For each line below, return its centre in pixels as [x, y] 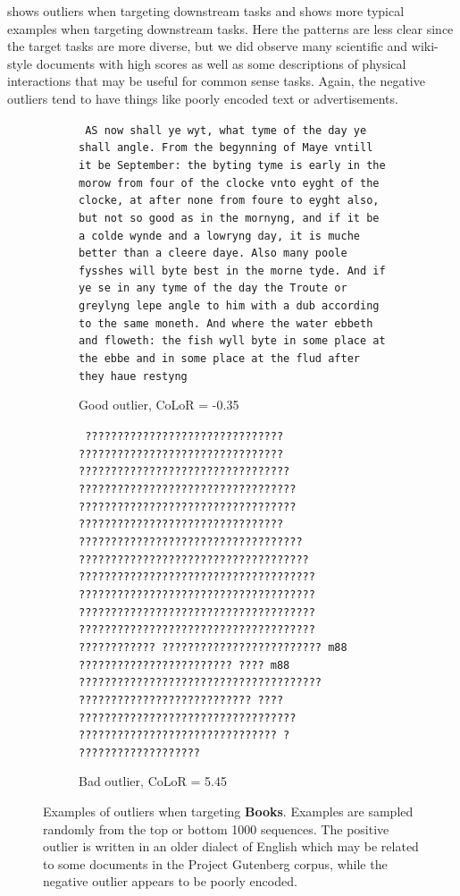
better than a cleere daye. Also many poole [213, 254]
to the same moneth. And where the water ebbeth [226, 323]
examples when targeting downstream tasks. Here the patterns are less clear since [230, 28]
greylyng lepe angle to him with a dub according [229, 306]
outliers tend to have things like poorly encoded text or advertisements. [203, 98]
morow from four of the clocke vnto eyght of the [229, 183]
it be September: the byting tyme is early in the [232, 165]
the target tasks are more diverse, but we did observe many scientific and [208, 46]
